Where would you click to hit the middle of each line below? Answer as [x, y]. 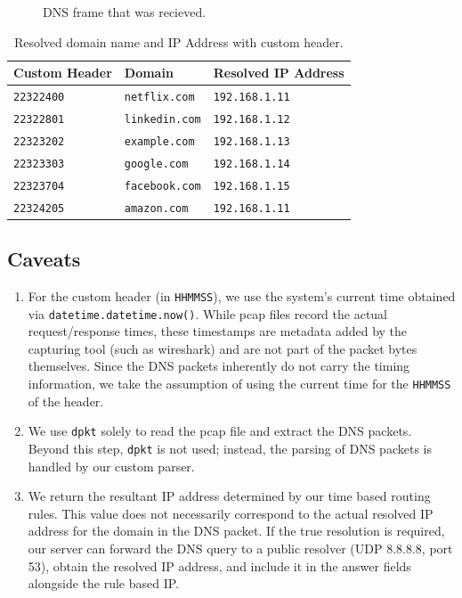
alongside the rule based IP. [103, 583]
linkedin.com [162, 119]
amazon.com [156, 208]
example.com [159, 141]
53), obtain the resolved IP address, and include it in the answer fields [219, 565]
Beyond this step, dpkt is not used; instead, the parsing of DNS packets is [230, 448]
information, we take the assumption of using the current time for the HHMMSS [239, 384]
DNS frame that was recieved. [125, 12]
